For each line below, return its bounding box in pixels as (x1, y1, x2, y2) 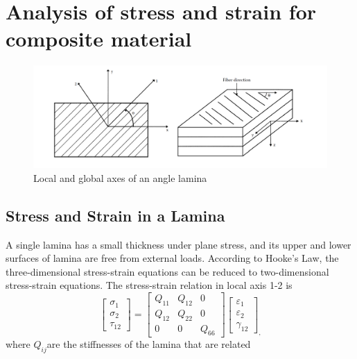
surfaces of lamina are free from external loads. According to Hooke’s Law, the (6, 251, 339, 265)
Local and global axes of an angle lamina (33, 170, 207, 185)
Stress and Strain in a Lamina (6, 204, 225, 226)
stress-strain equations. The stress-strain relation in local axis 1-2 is (6, 278, 293, 292)
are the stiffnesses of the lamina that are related (46, 337, 251, 351)
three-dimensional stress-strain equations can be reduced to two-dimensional (6, 264, 329, 278)
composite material (6, 24, 192, 53)
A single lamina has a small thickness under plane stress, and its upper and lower (6, 237, 351, 251)
